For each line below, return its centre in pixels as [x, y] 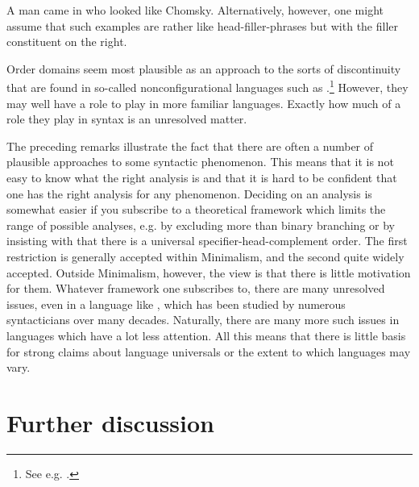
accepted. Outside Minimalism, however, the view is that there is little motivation [209, 272]
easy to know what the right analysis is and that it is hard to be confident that [202, 177]
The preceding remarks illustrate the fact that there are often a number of [190, 146]
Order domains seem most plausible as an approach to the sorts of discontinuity [204, 68]
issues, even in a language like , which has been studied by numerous [176, 304]
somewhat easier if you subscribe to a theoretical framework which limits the [196, 209]
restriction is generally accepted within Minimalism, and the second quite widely [205, 256]
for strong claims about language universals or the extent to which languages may [209, 351]
